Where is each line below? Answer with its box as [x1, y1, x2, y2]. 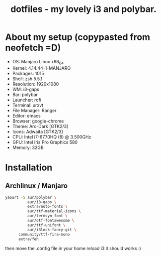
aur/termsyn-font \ [27, 213, 68, 219]
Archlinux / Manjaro [5, 182, 68, 190]
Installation [5, 162, 53, 173]
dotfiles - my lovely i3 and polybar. [10, 3, 157, 15]
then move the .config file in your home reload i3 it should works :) [5, 246, 142, 252]
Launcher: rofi [12, 97, 41, 103]
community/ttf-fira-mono [18, 232, 70, 237]
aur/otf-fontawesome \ [27, 218, 75, 223]
